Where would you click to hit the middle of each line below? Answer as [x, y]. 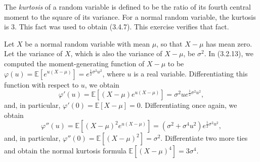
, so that [169, 43]
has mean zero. [229, 43]
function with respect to [41, 84]
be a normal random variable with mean [88, 43]
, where [114, 73]
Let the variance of [33, 53]
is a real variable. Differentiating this [191, 73]
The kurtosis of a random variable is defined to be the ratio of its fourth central [128, 7]
